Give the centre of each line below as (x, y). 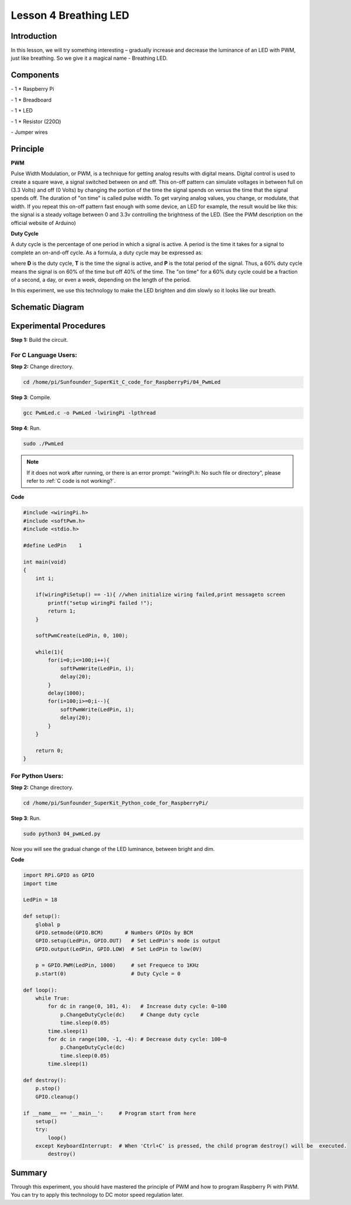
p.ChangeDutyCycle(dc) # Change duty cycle (130, 1015)
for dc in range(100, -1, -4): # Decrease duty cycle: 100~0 (137, 1039)
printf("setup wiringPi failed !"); (100, 603)
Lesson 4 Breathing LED (70, 15)
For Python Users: (37, 775)
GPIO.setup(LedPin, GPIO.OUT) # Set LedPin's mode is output (128, 941)
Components (35, 75)
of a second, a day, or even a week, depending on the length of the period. (101, 280)
